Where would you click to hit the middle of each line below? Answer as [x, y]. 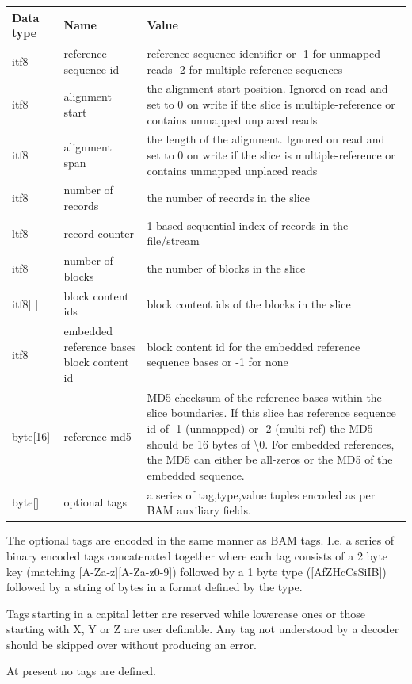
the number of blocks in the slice [226, 268]
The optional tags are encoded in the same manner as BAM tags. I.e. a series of [200, 540]
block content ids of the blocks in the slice [249, 303]
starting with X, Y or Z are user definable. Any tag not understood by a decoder [203, 629]
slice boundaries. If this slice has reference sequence [271, 413]
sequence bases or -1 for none [217, 362]
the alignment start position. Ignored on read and [267, 88]
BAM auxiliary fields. [199, 510]
